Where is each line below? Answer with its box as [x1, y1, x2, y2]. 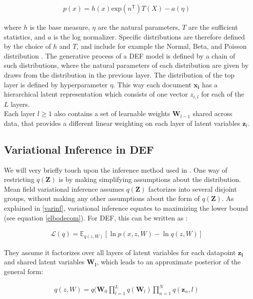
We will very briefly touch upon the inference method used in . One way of [4, 164, 228, 175]
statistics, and [4, 31, 46, 41]
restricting [4, 174, 35, 184]
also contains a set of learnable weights [54, 108, 170, 119]
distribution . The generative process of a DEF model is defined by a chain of [4, 50, 235, 60]
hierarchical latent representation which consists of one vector [4, 89, 188, 99]
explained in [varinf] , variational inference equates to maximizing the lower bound [4, 203, 248, 213]
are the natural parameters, [97, 22, 180, 32]
